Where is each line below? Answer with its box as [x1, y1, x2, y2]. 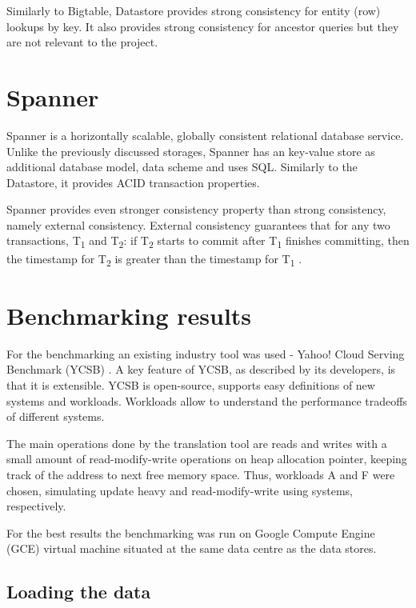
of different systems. [6, 408, 105, 425]
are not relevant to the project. [6, 34, 158, 50]
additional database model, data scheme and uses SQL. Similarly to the [6, 158, 358, 175]
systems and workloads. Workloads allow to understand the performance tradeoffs [6, 392, 407, 409]
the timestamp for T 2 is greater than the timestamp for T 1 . [6, 250, 302, 269]
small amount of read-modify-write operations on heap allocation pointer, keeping [6, 450, 407, 467]
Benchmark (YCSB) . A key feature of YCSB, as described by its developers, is [6, 361, 396, 378]
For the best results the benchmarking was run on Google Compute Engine [6, 524, 375, 541]
